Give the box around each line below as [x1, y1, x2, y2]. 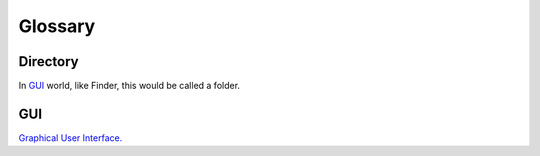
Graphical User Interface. [18, 131, 123, 144]
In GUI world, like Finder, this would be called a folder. [18, 80, 240, 92]
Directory [18, 53, 79, 70]
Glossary [18, 15, 96, 37]
